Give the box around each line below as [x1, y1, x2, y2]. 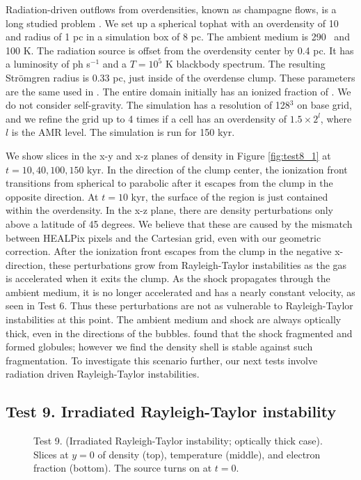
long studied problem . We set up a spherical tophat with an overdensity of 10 [6, 15, 339, 30]
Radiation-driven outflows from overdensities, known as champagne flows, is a [6, 2, 337, 16]
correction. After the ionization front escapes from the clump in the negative [6, 244, 332, 258]
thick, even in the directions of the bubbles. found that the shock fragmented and [6, 325, 353, 340]
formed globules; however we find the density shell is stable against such [6, 339, 313, 354]
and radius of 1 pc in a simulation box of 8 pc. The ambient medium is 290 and [6, 29, 350, 44]
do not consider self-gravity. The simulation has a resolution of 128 [6, 98, 290, 112]
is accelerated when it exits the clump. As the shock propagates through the [6, 271, 330, 286]
